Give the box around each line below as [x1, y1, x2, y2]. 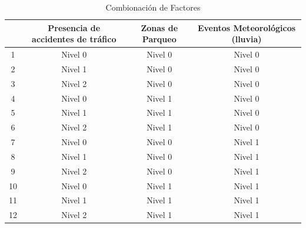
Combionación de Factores [105, 1, 201, 13]
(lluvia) [231, 33, 262, 45]
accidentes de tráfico [32, 33, 117, 45]
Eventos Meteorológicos [197, 21, 296, 33]
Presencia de [48, 21, 101, 33]
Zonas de [141, 21, 178, 33]
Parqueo [142, 33, 177, 45]
